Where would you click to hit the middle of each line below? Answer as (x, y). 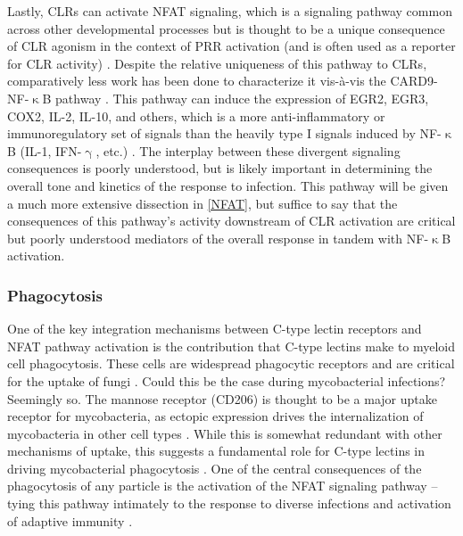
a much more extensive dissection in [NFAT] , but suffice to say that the (203, 203)
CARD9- (414, 81)
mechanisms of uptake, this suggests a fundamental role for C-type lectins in (216, 451)
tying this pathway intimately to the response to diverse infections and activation (229, 503)
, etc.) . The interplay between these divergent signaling (248, 150)
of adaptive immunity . (70, 520)
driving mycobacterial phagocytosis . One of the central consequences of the (215, 468)
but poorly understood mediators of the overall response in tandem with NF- (218, 238)
